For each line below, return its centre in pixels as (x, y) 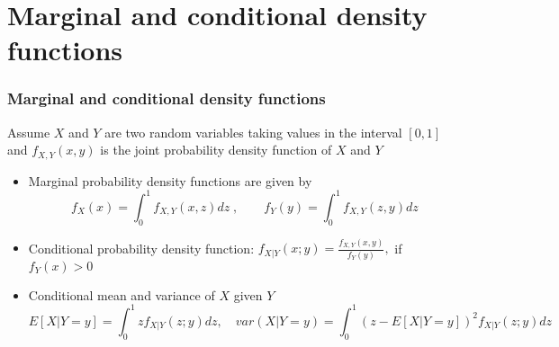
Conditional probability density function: (141, 248)
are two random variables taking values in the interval (253, 132)
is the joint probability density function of (216, 150)
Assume (29, 132)
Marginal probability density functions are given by (170, 180)
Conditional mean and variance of (122, 294)
